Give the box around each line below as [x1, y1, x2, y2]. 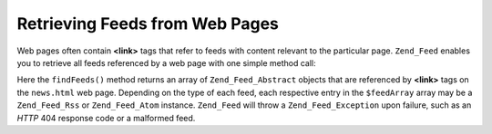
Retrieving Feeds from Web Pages [16, 14, 280, 33]
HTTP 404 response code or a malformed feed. [16, 112, 196, 123]
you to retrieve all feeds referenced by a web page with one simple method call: [16, 57, 316, 68]
